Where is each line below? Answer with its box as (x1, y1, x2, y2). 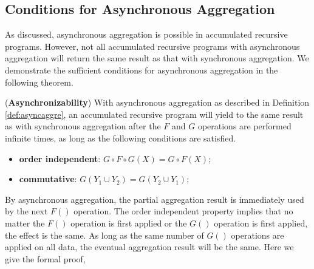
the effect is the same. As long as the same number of (5, 228, 204, 241)
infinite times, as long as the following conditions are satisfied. (5, 131, 236, 144)
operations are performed (197, 120, 292, 132)
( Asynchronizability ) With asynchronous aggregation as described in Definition (5, 96, 310, 109)
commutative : (19, 172, 77, 185)
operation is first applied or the (70, 216, 187, 229)
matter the (5, 216, 45, 229)
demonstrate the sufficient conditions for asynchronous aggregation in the (5, 63, 278, 76)
